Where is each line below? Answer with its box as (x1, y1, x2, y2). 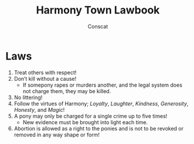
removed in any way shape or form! (13, 131, 100, 138)
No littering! (13, 94, 43, 101)
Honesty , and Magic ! (13, 106, 65, 113)
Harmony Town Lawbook (36, 4, 160, 17)
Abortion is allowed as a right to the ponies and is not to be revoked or (13, 125, 184, 132)
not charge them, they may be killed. (22, 87, 111, 94)
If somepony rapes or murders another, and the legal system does (22, 81, 183, 88)
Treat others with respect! (13, 68, 77, 76)
